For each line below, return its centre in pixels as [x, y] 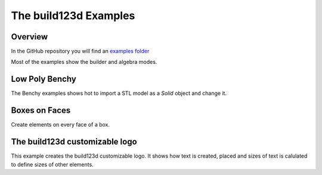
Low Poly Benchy [44, 79]
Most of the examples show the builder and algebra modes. [84, 62]
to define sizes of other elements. [52, 164]
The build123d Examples [73, 16]
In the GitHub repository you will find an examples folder [80, 51]
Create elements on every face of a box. [61, 125]
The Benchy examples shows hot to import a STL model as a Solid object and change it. [119, 93]
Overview [30, 37]
